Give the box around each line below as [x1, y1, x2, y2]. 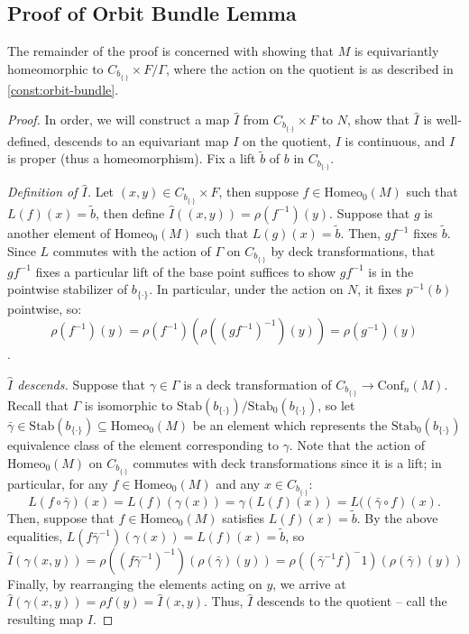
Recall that [7, 396, 69, 415]
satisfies [222, 509, 265, 528]
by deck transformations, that [271, 241, 436, 260]
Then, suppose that [7, 509, 115, 528]
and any [216, 473, 261, 492]
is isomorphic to [84, 396, 173, 415]
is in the [368, 262, 414, 280]
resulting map [7, 610, 84, 629]
